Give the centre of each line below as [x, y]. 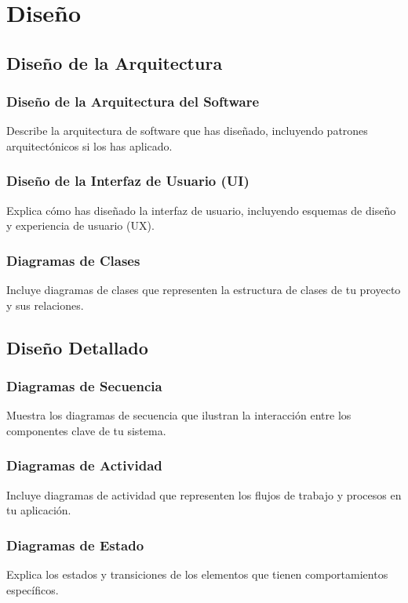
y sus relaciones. [45, 305]
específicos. [33, 589]
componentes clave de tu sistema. [86, 430]
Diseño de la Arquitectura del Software [133, 102]
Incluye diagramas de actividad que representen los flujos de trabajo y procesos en [204, 494]
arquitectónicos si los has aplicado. [89, 145]
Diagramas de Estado [75, 545]
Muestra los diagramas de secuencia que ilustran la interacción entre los [179, 415]
